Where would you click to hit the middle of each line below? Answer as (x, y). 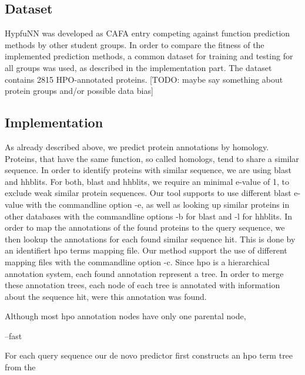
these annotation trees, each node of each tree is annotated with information (143, 285)
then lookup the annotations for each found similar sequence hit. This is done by (150, 239)
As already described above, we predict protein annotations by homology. (137, 146)
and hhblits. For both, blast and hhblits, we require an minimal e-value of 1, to (147, 181)
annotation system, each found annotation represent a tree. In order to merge (144, 273)
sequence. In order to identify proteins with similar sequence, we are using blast (148, 170)
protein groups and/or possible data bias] (79, 91)
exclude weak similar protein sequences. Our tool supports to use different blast (148, 193)
